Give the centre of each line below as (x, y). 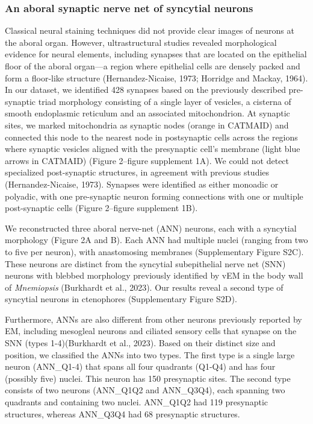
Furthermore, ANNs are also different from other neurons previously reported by (153, 319)
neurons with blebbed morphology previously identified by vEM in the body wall (154, 275)
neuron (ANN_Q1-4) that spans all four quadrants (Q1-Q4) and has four (140, 366)
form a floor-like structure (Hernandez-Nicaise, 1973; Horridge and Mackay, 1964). (156, 78)
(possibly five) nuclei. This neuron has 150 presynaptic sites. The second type (148, 378)
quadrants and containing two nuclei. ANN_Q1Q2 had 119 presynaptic (136, 402)
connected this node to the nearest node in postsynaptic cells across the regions (151, 137)
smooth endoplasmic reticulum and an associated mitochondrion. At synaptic (147, 113)
